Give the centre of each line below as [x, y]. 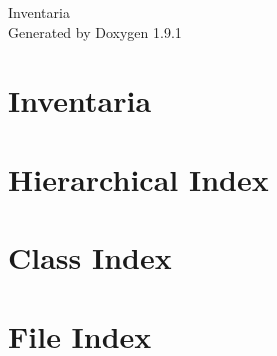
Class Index [90, 257]
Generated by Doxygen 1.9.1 [95, 31]
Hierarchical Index [138, 178]
